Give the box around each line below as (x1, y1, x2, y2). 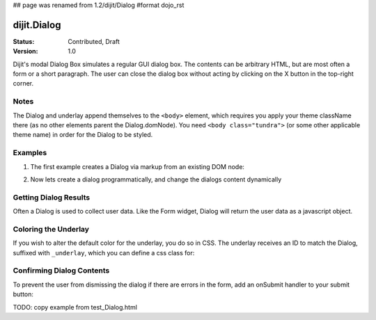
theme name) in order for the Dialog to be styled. (13, 131, 153, 139)
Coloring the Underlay (13, 224, 90, 234)
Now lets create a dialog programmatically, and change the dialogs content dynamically (30, 175, 282, 184)
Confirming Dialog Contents (13, 266, 110, 275)
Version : (13, 47, 38, 56)
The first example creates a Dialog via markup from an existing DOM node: (30, 162, 245, 170)
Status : (13, 37, 35, 45)
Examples (13, 148, 47, 158)
